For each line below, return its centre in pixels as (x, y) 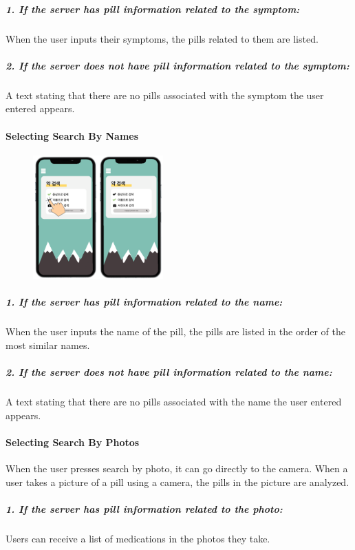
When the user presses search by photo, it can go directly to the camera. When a (177, 468)
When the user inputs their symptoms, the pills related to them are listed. (162, 38)
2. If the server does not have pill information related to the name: (169, 372)
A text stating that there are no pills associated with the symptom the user (165, 95)
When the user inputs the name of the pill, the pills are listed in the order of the (175, 331)
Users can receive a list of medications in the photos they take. (138, 538)
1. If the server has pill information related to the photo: (144, 508)
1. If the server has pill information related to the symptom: (153, 9)
